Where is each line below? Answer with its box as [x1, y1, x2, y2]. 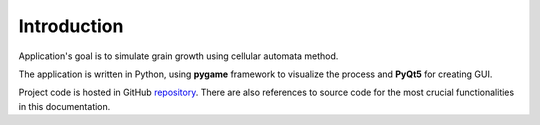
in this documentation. [18, 100, 111, 112]
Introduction [18, 15, 124, 37]
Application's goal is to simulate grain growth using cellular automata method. [18, 50, 339, 62]
